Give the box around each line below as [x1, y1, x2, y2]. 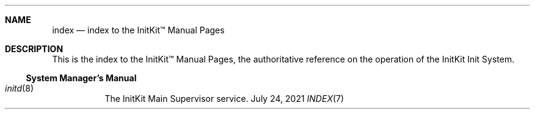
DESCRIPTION [5, 44, 64, 54]
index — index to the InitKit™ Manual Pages [52, 25, 225, 35]
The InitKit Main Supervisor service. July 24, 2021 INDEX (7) [104, 93, 344, 104]
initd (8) [5, 83, 34, 93]
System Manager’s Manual [26, 73, 137, 83]
